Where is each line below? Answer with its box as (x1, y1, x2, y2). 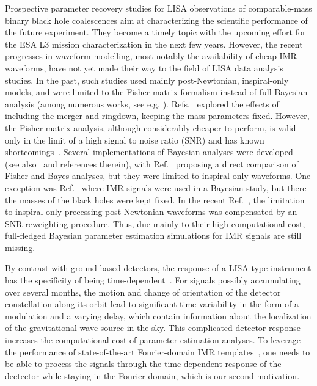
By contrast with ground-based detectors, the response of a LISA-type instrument (5, 261, 312, 274)
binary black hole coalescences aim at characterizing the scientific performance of (5, 13, 308, 26)
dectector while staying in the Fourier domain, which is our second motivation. (5, 369, 300, 382)
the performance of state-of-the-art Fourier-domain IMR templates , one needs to (5, 345, 310, 358)
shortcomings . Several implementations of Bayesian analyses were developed (5, 145, 293, 158)
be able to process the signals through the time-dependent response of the (5, 357, 282, 370)
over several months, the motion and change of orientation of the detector (5, 285, 281, 298)
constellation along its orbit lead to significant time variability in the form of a (5, 297, 299, 310)
